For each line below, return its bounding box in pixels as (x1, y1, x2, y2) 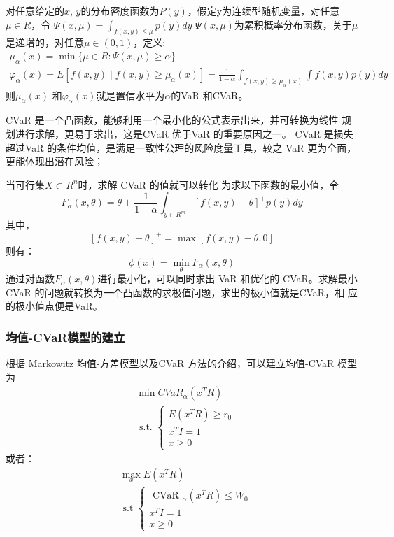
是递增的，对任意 (6, 35, 84, 50)
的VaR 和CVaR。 (171, 87, 248, 102)
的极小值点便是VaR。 (6, 299, 103, 313)
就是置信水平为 (96, 87, 165, 102)
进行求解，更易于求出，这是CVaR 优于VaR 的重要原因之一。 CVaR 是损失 (15, 127, 353, 141)
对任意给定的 (6, 3, 64, 17)
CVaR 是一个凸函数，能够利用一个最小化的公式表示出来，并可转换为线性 (6, 113, 339, 127)
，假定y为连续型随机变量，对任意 (187, 3, 340, 17)
